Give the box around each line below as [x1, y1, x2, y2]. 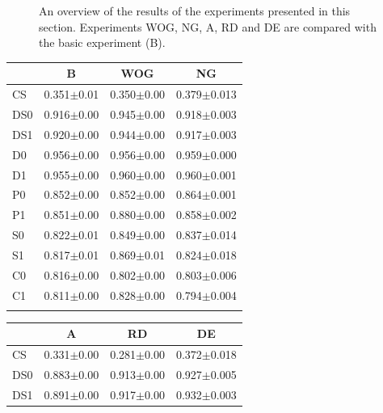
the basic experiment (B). [39, 34, 166, 51]
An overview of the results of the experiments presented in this [39, 2, 351, 19]
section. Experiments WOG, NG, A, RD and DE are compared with [39, 18, 377, 35]
